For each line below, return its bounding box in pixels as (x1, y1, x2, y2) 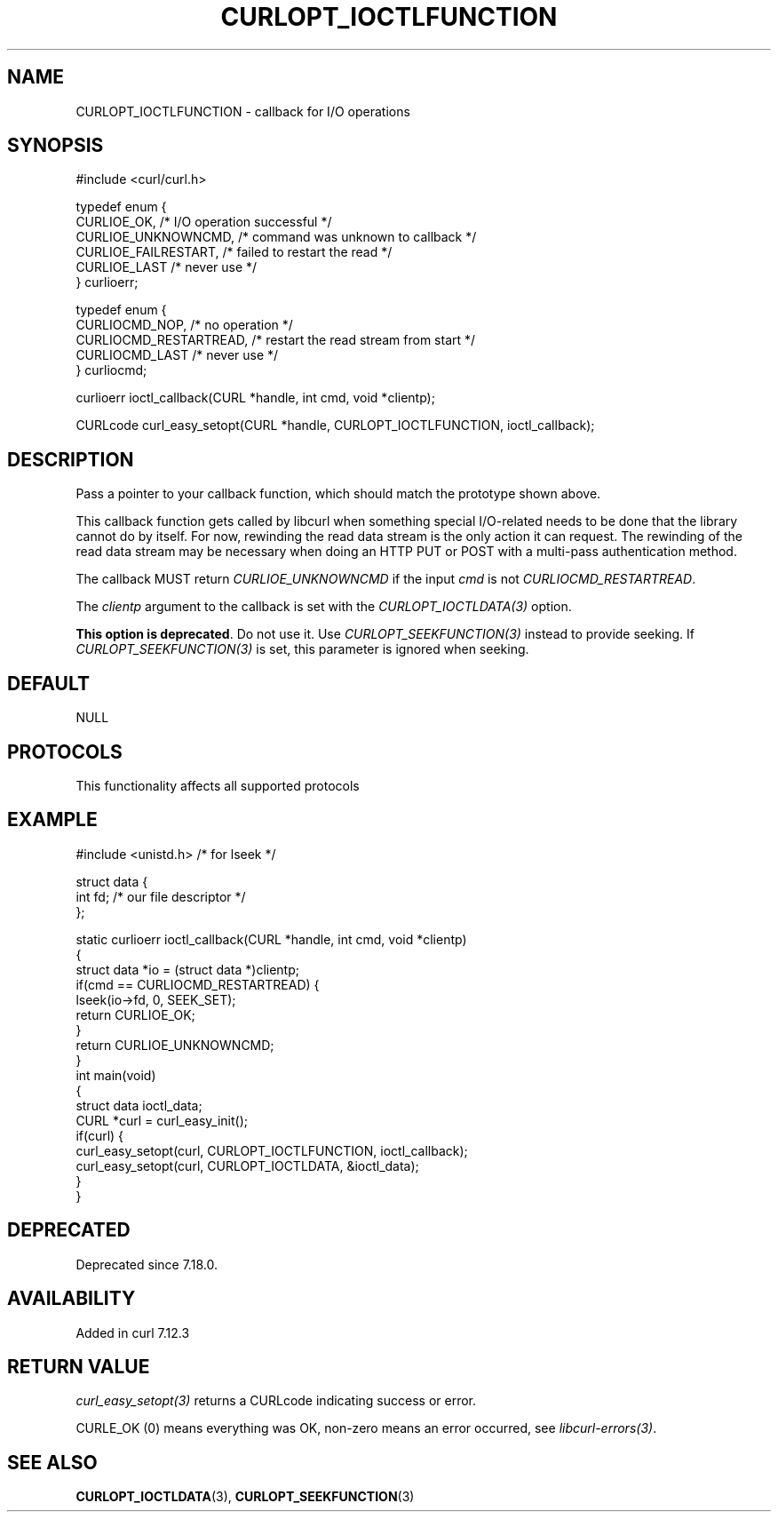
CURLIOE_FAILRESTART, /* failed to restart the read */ (75, 244, 393, 260)
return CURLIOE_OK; (75, 1006, 195, 1022)
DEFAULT (7, 672, 90, 695)
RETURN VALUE (7, 1355, 150, 1378)
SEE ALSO (7, 1451, 98, 1474)
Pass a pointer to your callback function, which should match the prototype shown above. (75, 486, 601, 502)
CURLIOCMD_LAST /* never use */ (75, 347, 279, 363)
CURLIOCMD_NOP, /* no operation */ (75, 317, 293, 333)
